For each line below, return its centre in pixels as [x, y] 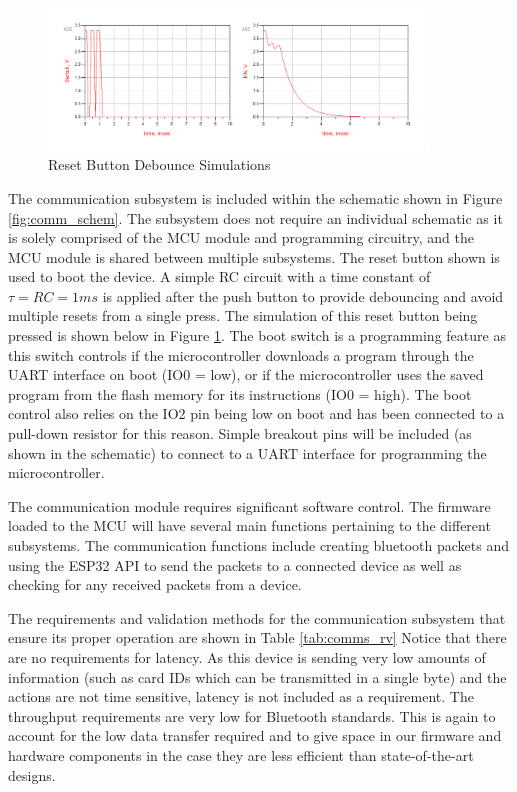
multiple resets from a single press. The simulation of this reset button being [243, 315]
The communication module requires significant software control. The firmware [249, 505]
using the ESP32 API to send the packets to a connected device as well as [235, 564]
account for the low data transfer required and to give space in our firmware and [255, 735]
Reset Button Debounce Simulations [159, 164]
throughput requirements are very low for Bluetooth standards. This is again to [252, 715]
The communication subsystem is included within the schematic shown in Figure [255, 197]
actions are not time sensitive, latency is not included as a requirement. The [241, 696]
